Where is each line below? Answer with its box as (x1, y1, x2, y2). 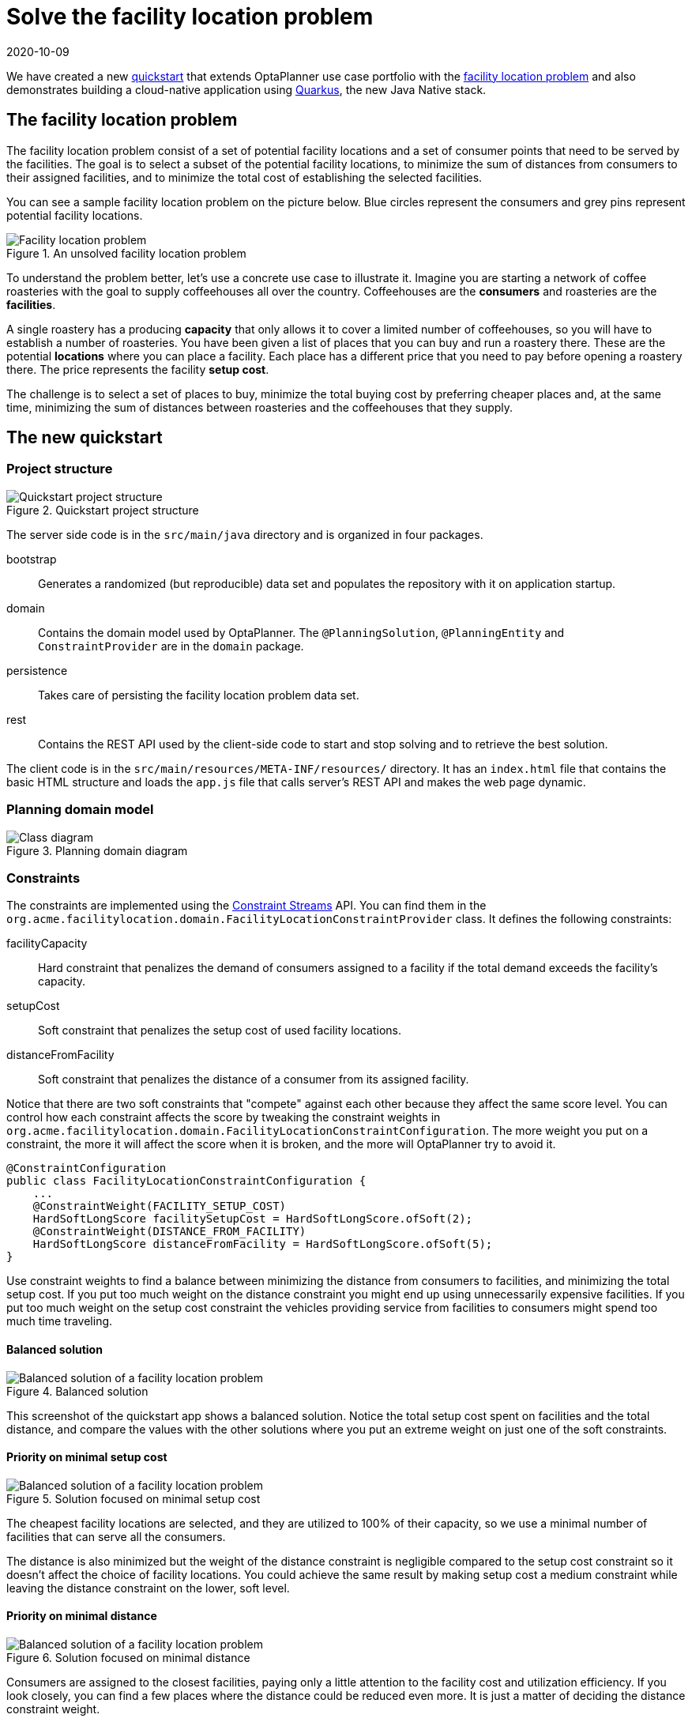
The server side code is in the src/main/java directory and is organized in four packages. (6, 527, 483, 541)
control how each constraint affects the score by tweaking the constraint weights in (6, 1110, 441, 1125)
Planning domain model (6, 801, 154, 818)
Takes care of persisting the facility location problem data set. (38, 688, 359, 702)
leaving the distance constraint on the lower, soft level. (6, 1581, 290, 1595)
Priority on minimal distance (6, 1609, 157, 1623)
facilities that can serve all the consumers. (6, 1529, 226, 1543)
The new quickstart (6, 428, 163, 448)
